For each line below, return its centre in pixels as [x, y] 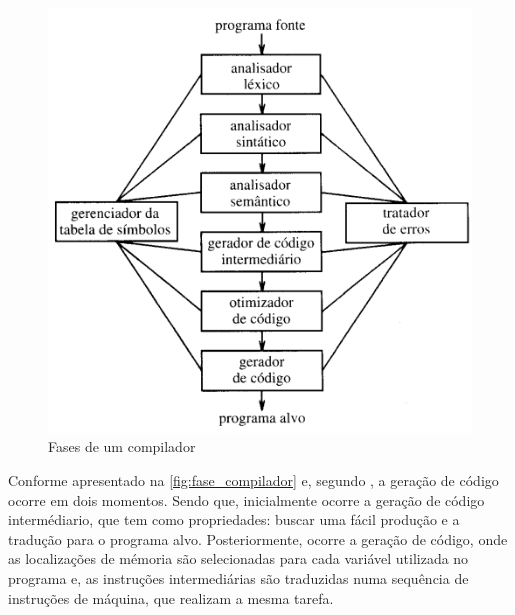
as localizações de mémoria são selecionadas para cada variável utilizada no [238, 558]
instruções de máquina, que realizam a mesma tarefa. [171, 597]
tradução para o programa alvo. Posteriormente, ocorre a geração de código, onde [258, 538]
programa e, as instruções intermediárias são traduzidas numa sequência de [238, 578]
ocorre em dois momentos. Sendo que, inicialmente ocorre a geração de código [246, 499]
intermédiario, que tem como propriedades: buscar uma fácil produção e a [234, 519]
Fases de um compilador [122, 446]
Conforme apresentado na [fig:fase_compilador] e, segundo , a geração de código [253, 480]
